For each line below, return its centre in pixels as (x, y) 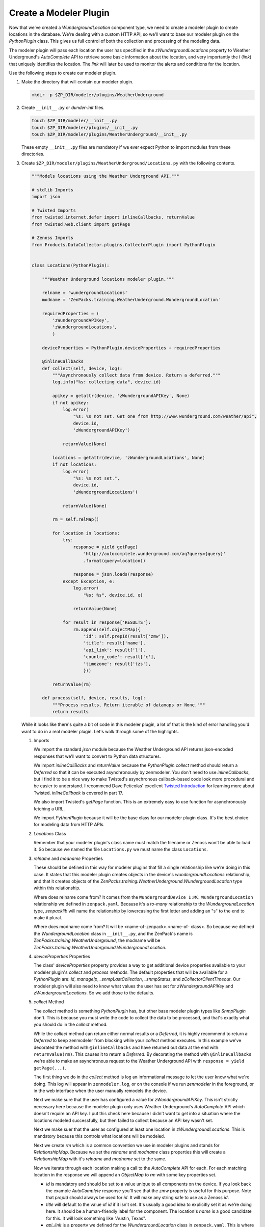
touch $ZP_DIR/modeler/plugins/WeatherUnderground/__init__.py (109, 134)
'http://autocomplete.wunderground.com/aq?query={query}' (155, 554)
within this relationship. (57, 888)
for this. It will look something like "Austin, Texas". (96, 1218)
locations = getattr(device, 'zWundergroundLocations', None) (129, 457)
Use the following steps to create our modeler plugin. (63, 73)
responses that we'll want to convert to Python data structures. (97, 756)
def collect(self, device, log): (82, 368)
